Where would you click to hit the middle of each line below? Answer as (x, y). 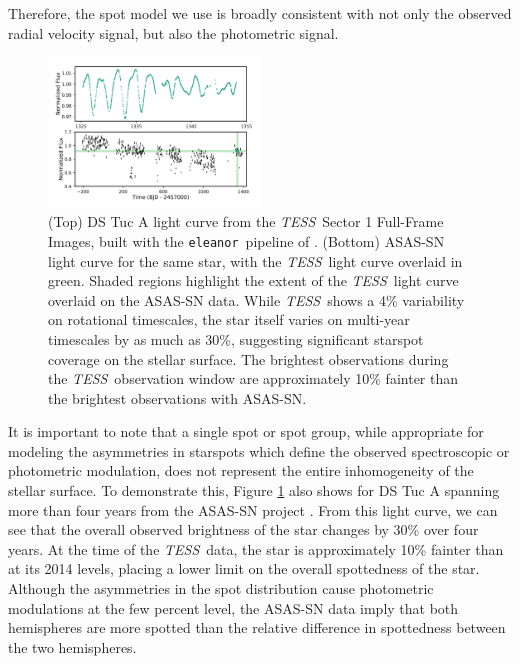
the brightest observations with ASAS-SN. (177, 397)
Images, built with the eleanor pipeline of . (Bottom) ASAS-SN (246, 240)
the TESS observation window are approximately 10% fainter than (253, 378)
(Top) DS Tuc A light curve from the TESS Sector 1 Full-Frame (246, 221)
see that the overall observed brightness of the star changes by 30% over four (243, 529)
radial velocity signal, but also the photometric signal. (173, 32)
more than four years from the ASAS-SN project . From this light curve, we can (253, 509)
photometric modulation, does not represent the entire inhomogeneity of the (241, 470)
